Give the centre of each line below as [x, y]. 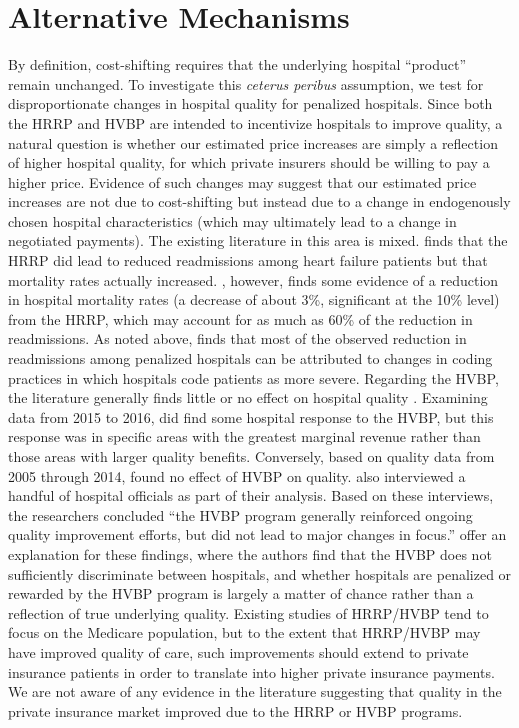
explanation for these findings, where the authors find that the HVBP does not [250, 553]
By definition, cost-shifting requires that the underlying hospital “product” [237, 64]
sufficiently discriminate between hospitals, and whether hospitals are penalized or [260, 573]
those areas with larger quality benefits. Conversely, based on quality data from [251, 456]
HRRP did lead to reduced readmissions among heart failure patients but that [248, 260]
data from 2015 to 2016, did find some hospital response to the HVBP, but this [251, 416]
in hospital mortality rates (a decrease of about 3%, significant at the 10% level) [254, 299]
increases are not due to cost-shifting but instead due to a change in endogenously [259, 201]
